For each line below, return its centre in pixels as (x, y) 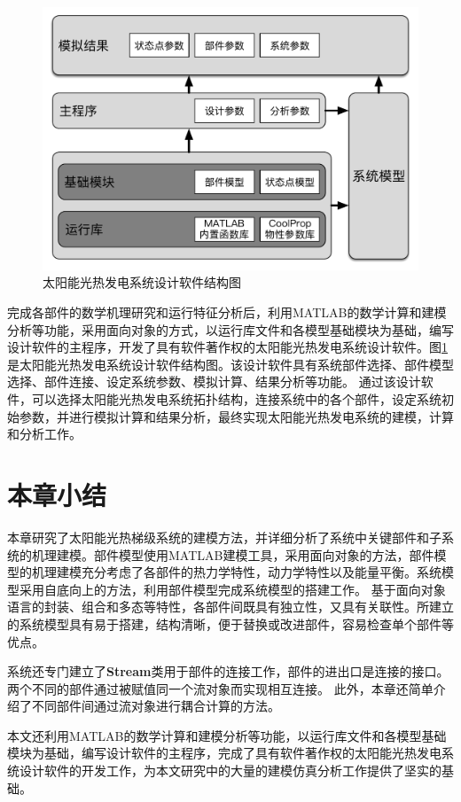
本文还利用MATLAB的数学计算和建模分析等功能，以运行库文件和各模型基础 (227, 735)
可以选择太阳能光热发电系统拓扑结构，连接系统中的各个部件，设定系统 (236, 399)
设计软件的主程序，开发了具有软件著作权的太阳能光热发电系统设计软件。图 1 (227, 347)
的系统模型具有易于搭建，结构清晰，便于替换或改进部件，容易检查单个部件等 (230, 623)
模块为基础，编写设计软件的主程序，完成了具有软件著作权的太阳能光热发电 (224, 753)
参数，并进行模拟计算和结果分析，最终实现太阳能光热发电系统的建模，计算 (236, 416)
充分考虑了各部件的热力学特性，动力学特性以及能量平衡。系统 (261, 572)
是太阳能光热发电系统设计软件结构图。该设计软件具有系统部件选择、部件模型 (230, 364)
